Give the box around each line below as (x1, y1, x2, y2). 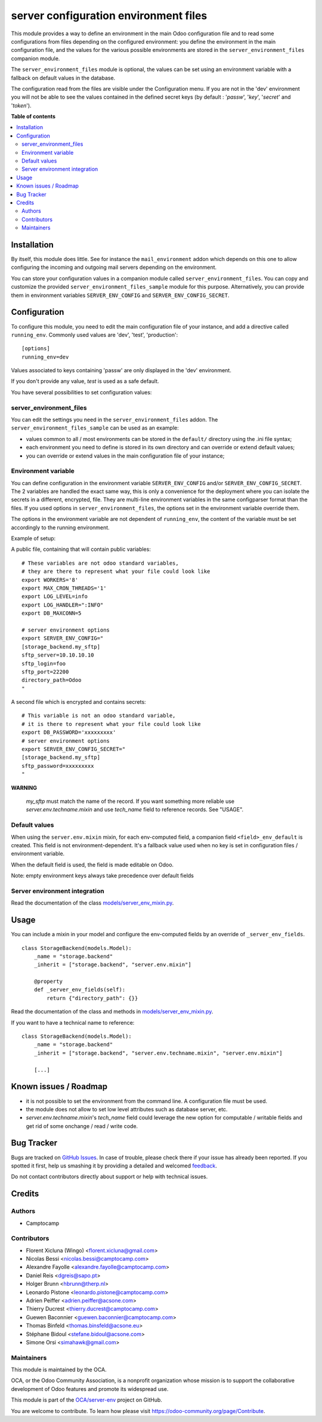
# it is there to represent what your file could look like (21, 721, 201, 727)
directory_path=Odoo (21, 677, 82, 684)
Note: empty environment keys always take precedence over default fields (11, 872, 194, 879)
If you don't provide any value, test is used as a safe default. (11, 378, 159, 385)
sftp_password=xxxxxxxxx (21, 762, 94, 769)
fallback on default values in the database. (11, 74, 116, 81)
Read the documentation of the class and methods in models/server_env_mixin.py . (11, 1008, 213, 1015)
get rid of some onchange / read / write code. (26, 1122, 138, 1129)
